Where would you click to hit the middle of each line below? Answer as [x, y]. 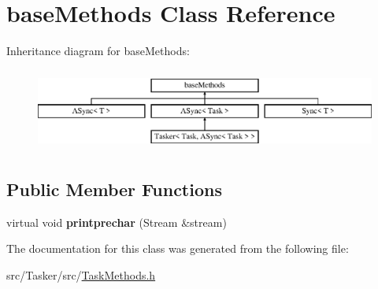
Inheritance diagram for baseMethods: [98, 51]
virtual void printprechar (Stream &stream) [117, 222]
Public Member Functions [114, 189]
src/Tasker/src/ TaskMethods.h [81, 274]
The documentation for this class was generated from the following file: [178, 248]
